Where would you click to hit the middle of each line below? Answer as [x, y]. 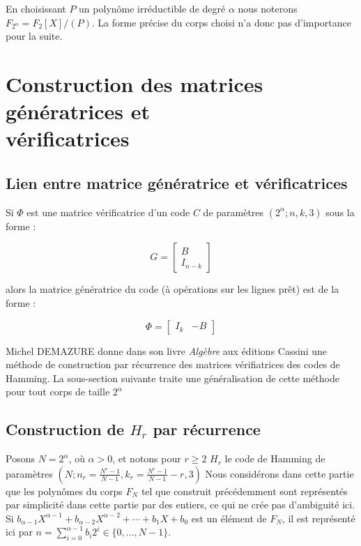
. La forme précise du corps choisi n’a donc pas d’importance [221, 22]
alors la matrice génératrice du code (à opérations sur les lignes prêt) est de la [172, 289]
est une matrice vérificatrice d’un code [108, 212]
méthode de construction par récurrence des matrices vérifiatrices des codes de [173, 364]
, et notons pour [147, 458]
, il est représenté [318, 518]
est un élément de [229, 518]
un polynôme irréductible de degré [152, 8]
